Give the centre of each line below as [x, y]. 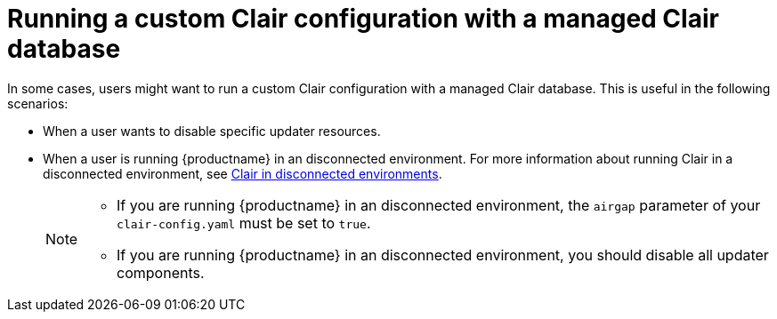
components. [161, 272]
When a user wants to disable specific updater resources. [212, 131]
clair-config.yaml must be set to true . [244, 223]
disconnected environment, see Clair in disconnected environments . [243, 173]
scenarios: [38, 103]
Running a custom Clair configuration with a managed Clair [363, 19]
